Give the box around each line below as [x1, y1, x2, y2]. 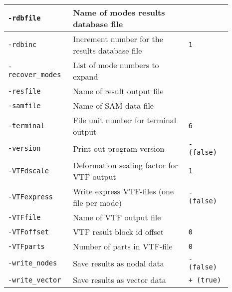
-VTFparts [8, 242, 45, 250]
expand [73, 71, 98, 82]
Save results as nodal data [73, 257, 164, 269]
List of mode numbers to [73, 59, 159, 71]
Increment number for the [73, 33, 163, 45]
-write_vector [8, 275, 61, 284]
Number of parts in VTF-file [73, 240, 173, 252]
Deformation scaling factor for [73, 159, 178, 171]
